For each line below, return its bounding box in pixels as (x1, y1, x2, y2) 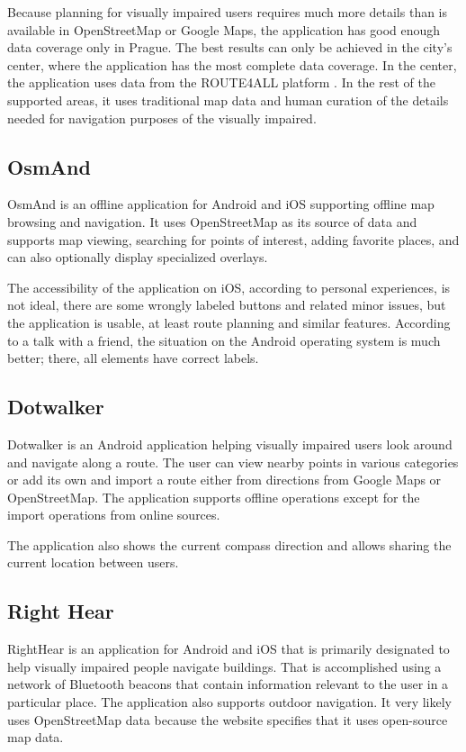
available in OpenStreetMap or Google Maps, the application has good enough (7, 20, 441, 39)
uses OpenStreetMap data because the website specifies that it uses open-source (7, 710, 448, 729)
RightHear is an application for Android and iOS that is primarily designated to (7, 639, 450, 658)
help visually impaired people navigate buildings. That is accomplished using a (7, 657, 442, 675)
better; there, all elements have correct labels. (7, 349, 259, 367)
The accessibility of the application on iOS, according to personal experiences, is (7, 277, 451, 296)
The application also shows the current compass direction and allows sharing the (7, 535, 452, 554)
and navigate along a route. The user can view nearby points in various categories (7, 452, 459, 471)
